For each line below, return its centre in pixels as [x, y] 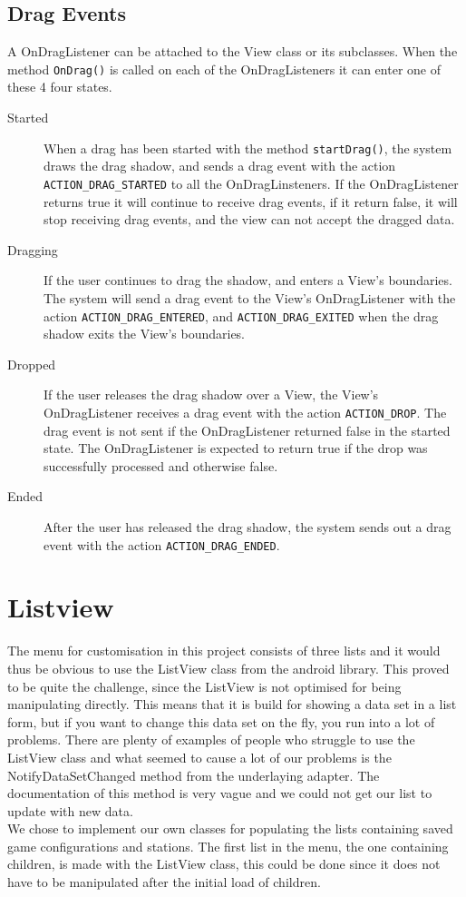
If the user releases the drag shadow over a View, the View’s [211, 394]
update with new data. [70, 810]
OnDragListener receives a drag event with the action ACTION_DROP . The [245, 412]
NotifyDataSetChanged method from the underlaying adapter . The [194, 775]
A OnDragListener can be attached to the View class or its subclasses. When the [233, 51]
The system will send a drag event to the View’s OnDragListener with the [250, 297]
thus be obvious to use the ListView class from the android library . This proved [228, 668]
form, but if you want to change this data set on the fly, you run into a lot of [221, 721]
